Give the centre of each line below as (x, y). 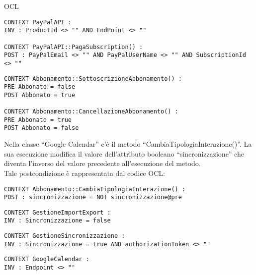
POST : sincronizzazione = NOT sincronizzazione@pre (93, 197)
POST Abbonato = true (40, 95)
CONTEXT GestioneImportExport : (57, 212)
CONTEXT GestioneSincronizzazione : (65, 236)
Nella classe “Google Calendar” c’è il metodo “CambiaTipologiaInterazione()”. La (128, 144)
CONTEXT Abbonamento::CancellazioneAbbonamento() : (91, 112)
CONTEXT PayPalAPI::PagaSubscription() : (74, 47)
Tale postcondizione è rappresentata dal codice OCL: (85, 173)
